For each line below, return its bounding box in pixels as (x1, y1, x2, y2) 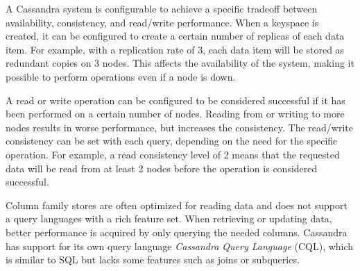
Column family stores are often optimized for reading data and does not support (6, 197, 348, 212)
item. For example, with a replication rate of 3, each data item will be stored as (6, 42, 345, 56)
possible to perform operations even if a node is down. (6, 69, 236, 83)
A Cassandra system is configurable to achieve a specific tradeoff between (6, 1, 318, 15)
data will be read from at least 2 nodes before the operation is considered (6, 161, 318, 175)
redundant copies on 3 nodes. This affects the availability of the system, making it (6, 56, 354, 70)
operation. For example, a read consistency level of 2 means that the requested (6, 147, 340, 161)
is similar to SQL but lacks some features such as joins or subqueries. (6, 252, 300, 267)
